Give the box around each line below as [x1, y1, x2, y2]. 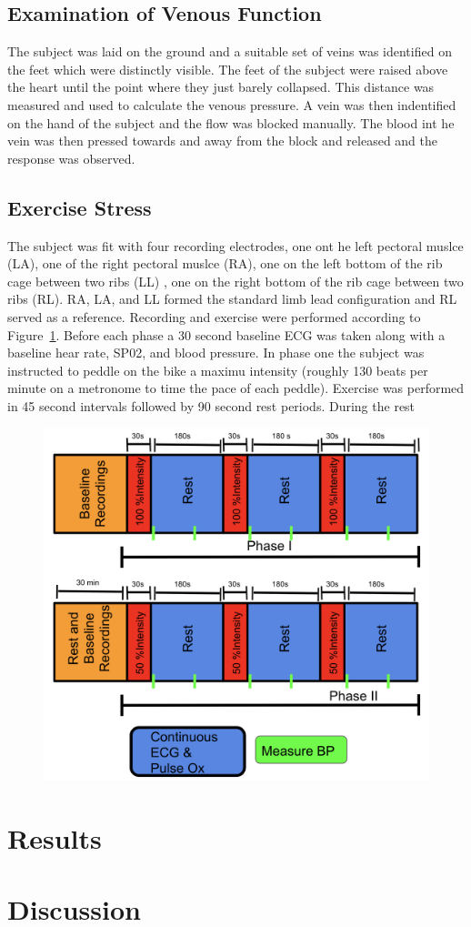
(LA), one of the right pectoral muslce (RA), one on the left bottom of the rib [7, 254, 443, 273]
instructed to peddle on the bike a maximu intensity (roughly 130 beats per [7, 360, 428, 379]
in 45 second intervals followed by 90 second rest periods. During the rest [7, 396, 416, 415]
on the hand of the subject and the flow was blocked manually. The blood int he [7, 113, 455, 132]
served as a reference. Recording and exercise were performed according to [7, 307, 421, 326]
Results [7, 819, 102, 856]
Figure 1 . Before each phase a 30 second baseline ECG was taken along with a [7, 325, 446, 344]
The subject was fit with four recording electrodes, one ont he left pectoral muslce [7, 236, 464, 255]
